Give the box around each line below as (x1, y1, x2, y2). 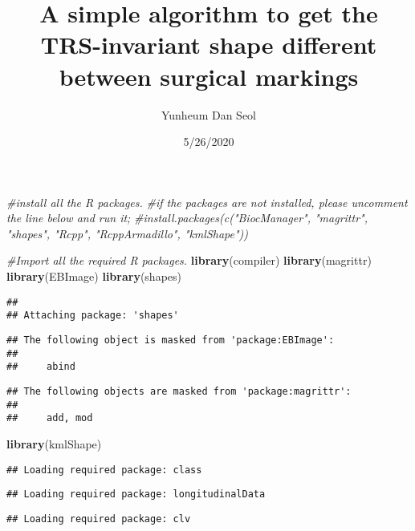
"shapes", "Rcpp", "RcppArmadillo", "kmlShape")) (6, 225, 248, 241)
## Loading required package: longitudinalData (6, 488, 266, 501)
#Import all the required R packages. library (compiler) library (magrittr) (6, 252, 372, 269)
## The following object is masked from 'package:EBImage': (6, 334, 335, 346)
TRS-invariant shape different (40, 28, 377, 61)
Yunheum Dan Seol (161, 106, 257, 123)
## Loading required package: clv (6, 513, 191, 525)
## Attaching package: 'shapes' (6, 310, 179, 322)
